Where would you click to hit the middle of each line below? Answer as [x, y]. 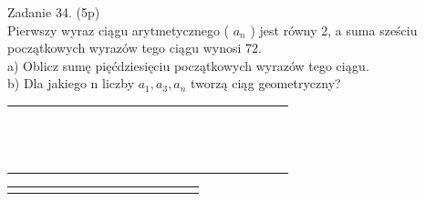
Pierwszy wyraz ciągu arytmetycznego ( [119, 30]
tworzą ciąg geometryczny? [266, 83]
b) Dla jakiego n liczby [71, 83]
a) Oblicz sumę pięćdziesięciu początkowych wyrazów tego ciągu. [188, 65]
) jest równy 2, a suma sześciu [334, 30]
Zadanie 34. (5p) [54, 12]
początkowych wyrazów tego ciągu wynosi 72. [135, 48]
